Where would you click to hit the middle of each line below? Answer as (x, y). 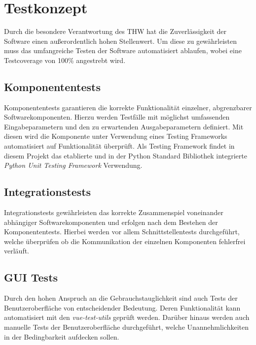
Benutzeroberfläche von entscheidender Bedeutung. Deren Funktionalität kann (122, 307)
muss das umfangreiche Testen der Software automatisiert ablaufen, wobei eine (123, 50)
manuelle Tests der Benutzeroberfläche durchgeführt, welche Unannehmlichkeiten (126, 327)
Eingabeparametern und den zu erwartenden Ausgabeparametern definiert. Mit (124, 126)
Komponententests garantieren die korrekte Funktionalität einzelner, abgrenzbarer (128, 107)
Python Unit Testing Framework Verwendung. (73, 165)
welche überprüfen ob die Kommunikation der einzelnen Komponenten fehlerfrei (125, 241)
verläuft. (17, 251)
